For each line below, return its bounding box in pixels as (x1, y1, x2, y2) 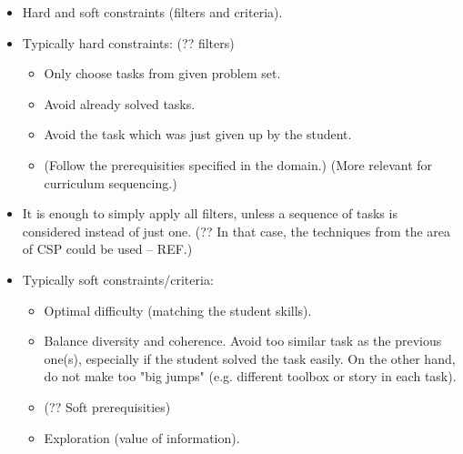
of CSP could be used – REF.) (22, 239, 193, 258)
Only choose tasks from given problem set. (44, 64, 281, 83)
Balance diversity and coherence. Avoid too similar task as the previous (44, 331, 442, 350)
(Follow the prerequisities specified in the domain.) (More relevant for (44, 155, 433, 174)
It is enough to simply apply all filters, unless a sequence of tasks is (22, 204, 398, 223)
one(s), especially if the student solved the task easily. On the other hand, (44, 348, 456, 368)
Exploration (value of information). (44, 428, 240, 447)
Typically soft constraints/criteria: (22, 269, 214, 288)
